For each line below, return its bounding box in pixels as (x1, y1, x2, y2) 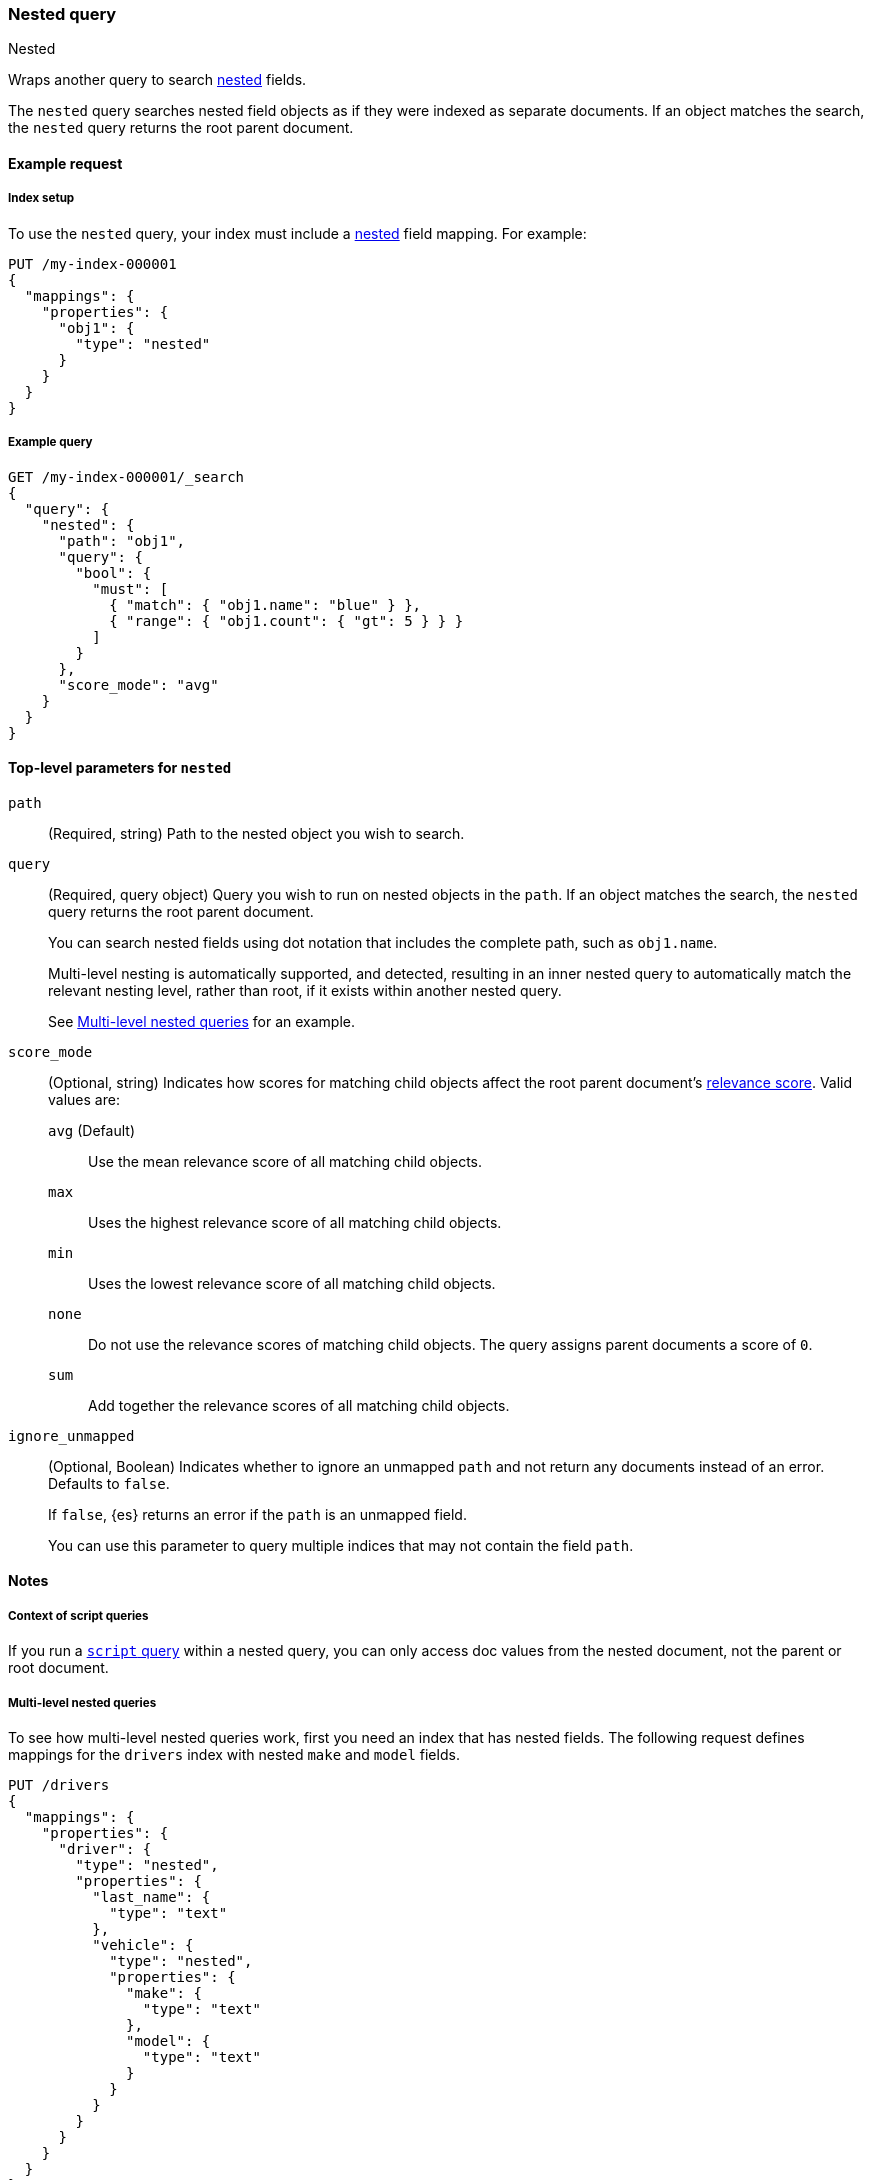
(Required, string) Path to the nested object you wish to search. (48, 824, 465, 842)
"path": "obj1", (58, 532, 186, 549)
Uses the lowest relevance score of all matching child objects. (88, 1274, 496, 1292)
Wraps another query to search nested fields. (8, 71, 307, 89)
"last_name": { (92, 1888, 211, 1905)
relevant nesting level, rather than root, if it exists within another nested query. (48, 981, 562, 999)
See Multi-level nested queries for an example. (48, 1012, 356, 1030)
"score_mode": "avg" (58, 676, 219, 693)
